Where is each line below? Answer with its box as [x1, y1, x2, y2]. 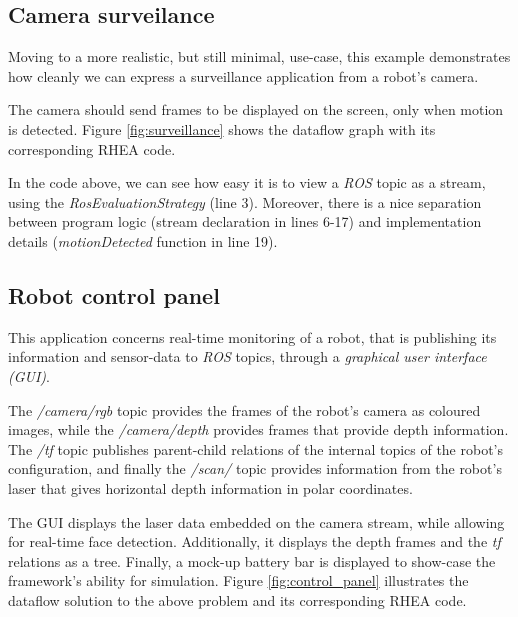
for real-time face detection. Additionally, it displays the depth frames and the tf [8, 531, 501, 552]
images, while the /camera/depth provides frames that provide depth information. [8, 419, 509, 440]
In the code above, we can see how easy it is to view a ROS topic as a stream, [8, 172, 486, 193]
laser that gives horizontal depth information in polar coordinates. [8, 477, 413, 498]
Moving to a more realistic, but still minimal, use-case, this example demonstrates [8, 46, 511, 67]
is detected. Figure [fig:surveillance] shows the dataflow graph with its [8, 118, 436, 139]
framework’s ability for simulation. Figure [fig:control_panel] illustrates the [8, 570, 469, 591]
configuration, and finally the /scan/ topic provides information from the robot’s [8, 458, 502, 479]
